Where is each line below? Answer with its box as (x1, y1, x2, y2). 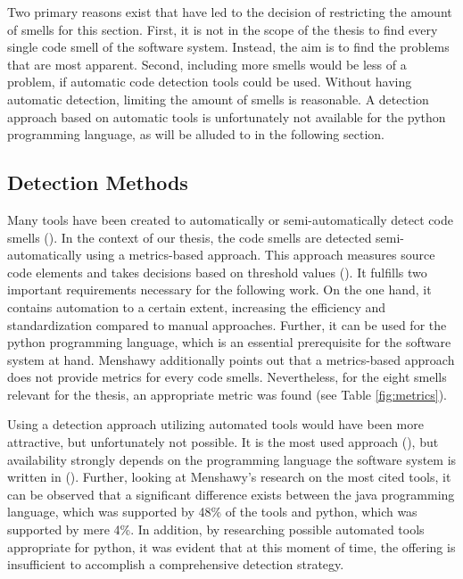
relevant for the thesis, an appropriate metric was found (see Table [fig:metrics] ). (7, 385, 447, 403)
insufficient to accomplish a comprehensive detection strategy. (7, 555, 344, 574)
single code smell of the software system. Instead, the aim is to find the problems (7, 37, 450, 56)
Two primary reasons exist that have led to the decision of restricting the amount (7, 3, 452, 21)
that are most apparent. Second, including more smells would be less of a (7, 54, 407, 73)
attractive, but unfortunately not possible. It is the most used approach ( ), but (7, 433, 439, 451)
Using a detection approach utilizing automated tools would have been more (7, 415, 424, 434)
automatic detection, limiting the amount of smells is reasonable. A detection (7, 89, 429, 108)
